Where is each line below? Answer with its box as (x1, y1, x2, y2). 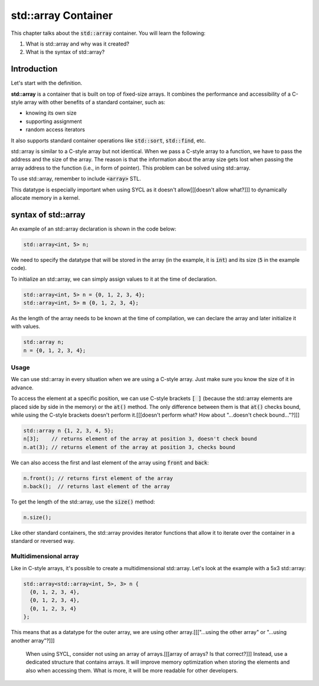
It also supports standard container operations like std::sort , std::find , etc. (11, 136, 206, 144)
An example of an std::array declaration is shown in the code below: (11, 225, 177, 232)
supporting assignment (25, 118, 82, 125)
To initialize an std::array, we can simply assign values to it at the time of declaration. (11, 275, 217, 282)
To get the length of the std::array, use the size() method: (11, 498, 155, 505)
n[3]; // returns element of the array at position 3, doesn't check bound (23, 435, 257, 443)
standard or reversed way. (11, 538, 75, 545)
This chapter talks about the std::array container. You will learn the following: (11, 30, 206, 37)
